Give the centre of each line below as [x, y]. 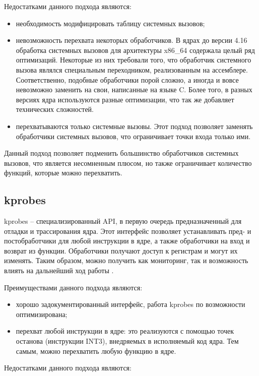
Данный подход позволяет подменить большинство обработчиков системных [121, 153]
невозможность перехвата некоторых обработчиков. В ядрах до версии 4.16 [132, 40]
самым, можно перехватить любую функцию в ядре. [96, 351]
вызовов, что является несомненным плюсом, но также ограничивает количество [128, 163]
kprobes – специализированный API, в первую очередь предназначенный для [123, 221]
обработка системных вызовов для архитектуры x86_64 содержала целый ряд [135, 50]
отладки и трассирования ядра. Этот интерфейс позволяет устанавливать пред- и [128, 231]
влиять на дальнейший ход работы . [59, 270]
